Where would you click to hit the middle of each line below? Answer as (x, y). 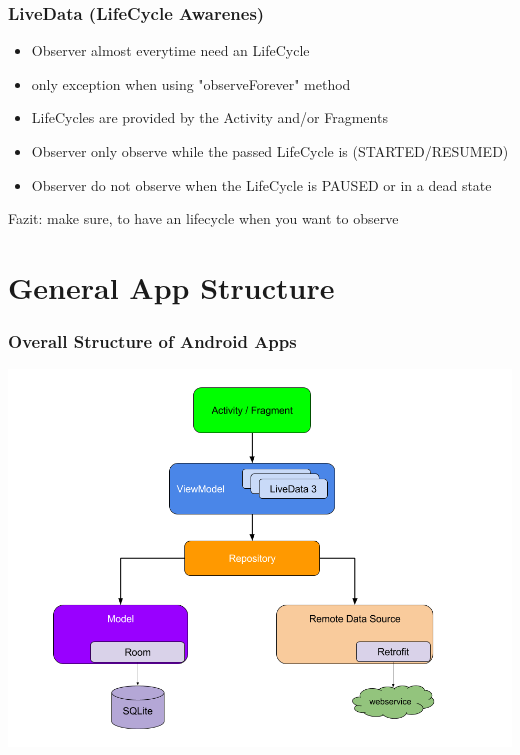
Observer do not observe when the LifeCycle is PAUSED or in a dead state (261, 184)
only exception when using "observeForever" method (191, 83)
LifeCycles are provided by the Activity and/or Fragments (209, 117)
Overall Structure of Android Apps (152, 341)
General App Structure (171, 286)
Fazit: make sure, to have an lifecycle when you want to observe (203, 218)
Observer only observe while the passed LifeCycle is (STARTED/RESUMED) (270, 151)
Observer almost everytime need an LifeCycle (170, 50)
